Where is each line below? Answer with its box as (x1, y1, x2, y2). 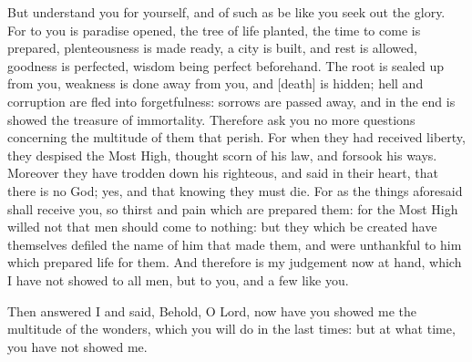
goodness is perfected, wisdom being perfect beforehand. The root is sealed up (7, 56, 444, 75)
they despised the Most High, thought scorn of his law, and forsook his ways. (7, 145, 437, 164)
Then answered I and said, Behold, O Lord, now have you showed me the (7, 301, 417, 320)
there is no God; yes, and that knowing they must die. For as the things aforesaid (7, 181, 463, 200)
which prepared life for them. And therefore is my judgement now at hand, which (7, 253, 462, 272)
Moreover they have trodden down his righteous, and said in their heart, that (7, 163, 439, 182)
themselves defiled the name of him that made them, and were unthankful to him (7, 234, 462, 253)
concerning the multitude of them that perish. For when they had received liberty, (7, 128, 466, 147)
